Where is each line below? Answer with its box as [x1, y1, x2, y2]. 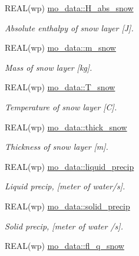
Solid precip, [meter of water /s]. [5, 219, 123, 232]
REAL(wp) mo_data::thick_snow [5, 120, 127, 133]
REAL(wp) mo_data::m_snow [5, 41, 116, 54]
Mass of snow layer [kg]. [5, 61, 92, 73]
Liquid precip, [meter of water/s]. [5, 180, 125, 192]
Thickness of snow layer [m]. [5, 140, 108, 153]
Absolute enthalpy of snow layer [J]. [5, 21, 134, 34]
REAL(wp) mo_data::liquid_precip [5, 160, 134, 172]
